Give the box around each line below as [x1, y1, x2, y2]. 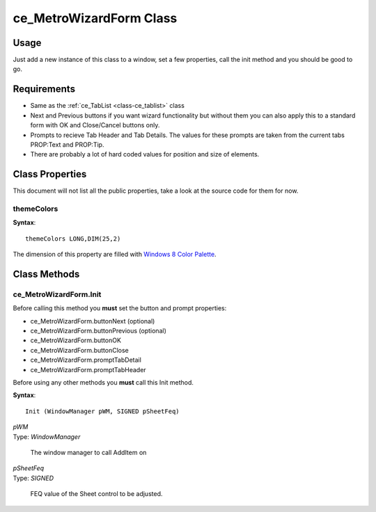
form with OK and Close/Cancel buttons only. [30, 121, 160, 129]
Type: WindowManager [13, 432, 81, 441]
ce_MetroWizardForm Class [13, 10, 178, 26]
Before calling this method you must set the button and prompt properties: [13, 304, 227, 312]
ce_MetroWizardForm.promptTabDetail [30, 355, 142, 365]
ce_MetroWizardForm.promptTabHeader [30, 365, 146, 374]
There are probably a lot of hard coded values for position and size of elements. [30, 150, 260, 159]
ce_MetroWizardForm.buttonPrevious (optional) [30, 327, 166, 335]
